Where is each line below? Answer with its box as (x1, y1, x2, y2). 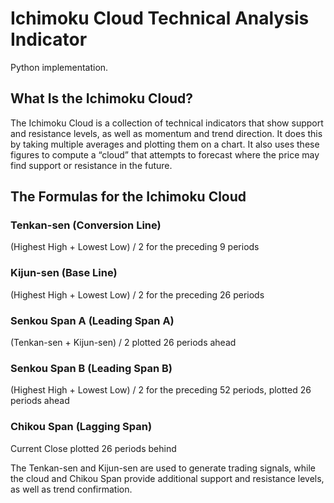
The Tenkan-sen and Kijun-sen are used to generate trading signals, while (10, 462, 316, 474)
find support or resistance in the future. (10, 159, 173, 171)
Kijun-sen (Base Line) (10, 266, 118, 280)
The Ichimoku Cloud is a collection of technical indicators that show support (10, 117, 324, 129)
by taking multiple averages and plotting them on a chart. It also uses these (10, 138, 320, 150)
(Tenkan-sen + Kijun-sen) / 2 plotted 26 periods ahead (10, 337, 237, 349)
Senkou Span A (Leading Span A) (10, 313, 175, 327)
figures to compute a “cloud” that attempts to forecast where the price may (10, 148, 320, 161)
